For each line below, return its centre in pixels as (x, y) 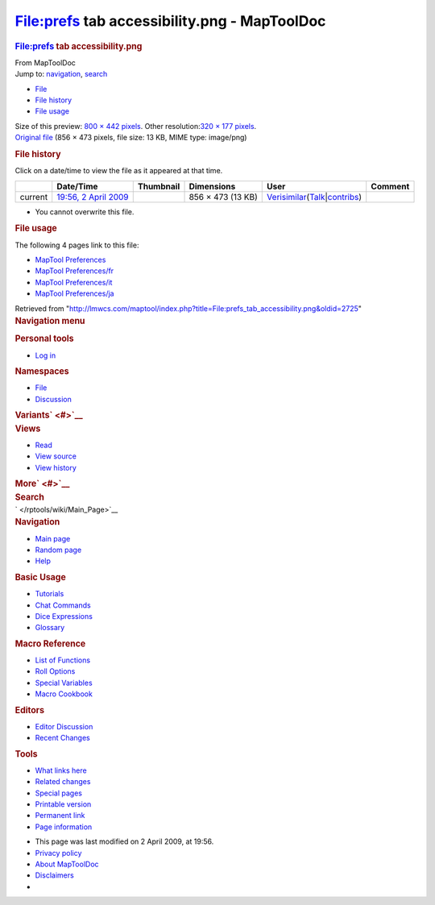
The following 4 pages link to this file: (77, 245)
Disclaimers (54, 875)
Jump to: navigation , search (61, 74)
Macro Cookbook (64, 694)
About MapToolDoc (67, 864)
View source (56, 456)
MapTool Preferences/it (74, 282)
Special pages (59, 793)
